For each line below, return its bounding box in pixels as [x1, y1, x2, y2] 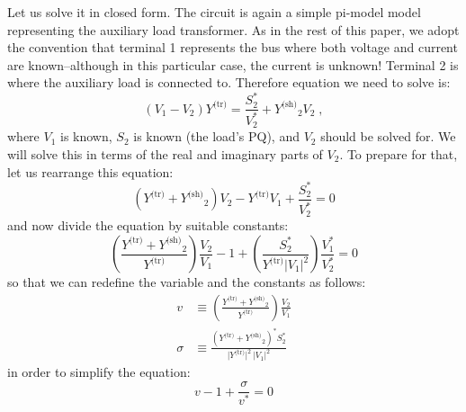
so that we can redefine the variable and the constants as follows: [7, 273, 366, 291]
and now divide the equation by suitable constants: [7, 216, 289, 235]
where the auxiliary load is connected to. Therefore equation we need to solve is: [7, 73, 451, 92]
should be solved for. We [320, 127, 456, 146]
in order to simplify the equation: [7, 363, 191, 381]
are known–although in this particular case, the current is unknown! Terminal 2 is [7, 55, 459, 74]
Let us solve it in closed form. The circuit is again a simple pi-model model [7, 3, 421, 21]
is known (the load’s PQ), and [133, 127, 300, 146]
